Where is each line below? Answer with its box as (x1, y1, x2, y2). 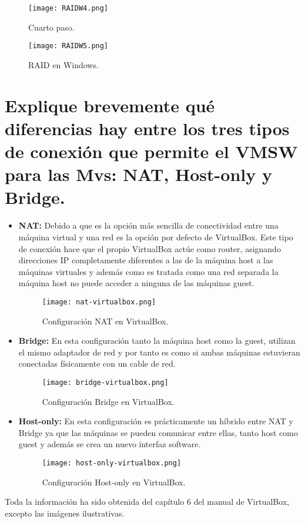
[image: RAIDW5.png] (28, 42, 109, 51)
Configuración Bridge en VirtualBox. (42, 395, 175, 407)
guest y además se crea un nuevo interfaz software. (18, 438, 201, 450)
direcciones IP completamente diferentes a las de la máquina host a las (18, 254, 273, 266)
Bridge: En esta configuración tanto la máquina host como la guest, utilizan (18, 334, 296, 347)
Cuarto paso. (28, 21, 75, 33)
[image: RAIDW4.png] (28, 4, 109, 12)
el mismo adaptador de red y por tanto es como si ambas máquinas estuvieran (18, 346, 300, 358)
